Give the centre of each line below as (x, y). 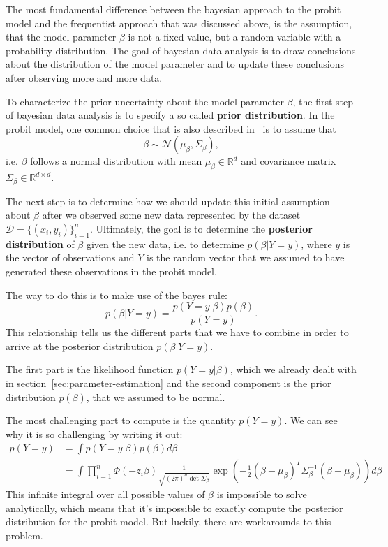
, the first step (323, 101)
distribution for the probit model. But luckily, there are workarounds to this (169, 522)
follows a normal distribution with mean (116, 161)
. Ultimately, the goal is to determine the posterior (201, 228)
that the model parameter (61, 37)
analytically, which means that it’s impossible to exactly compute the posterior (174, 508)
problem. (24, 535)
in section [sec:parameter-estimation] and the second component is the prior (169, 383)
